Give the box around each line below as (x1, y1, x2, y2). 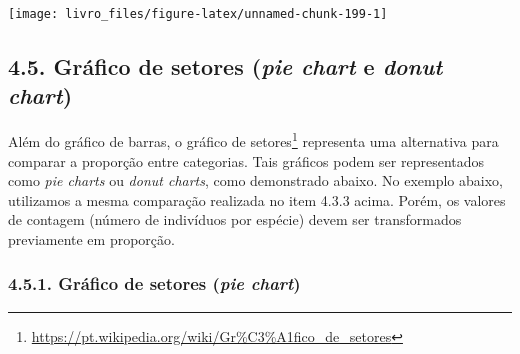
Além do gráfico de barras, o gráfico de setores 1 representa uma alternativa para (8, 128, 499, 151)
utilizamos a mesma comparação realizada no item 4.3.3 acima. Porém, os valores (8, 189, 506, 210)
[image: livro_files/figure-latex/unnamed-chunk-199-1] (8, 7, 388, 21)
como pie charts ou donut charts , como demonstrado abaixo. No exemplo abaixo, (8, 170, 503, 191)
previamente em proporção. (8, 228, 175, 249)
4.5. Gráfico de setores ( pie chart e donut (8, 51, 443, 82)
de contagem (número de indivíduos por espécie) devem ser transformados (8, 209, 462, 230)
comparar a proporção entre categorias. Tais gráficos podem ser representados (8, 150, 485, 171)
